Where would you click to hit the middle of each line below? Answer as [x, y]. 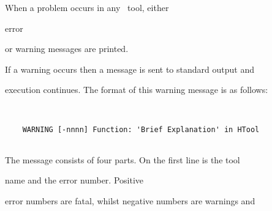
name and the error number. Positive [74, 180]
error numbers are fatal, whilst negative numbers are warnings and [130, 200]
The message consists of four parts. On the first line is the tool [123, 159]
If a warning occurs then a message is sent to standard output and [130, 69]
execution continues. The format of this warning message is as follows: [137, 90]
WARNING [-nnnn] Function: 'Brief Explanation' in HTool [141, 130]
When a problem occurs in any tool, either [87, 7]
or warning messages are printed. [67, 49]
